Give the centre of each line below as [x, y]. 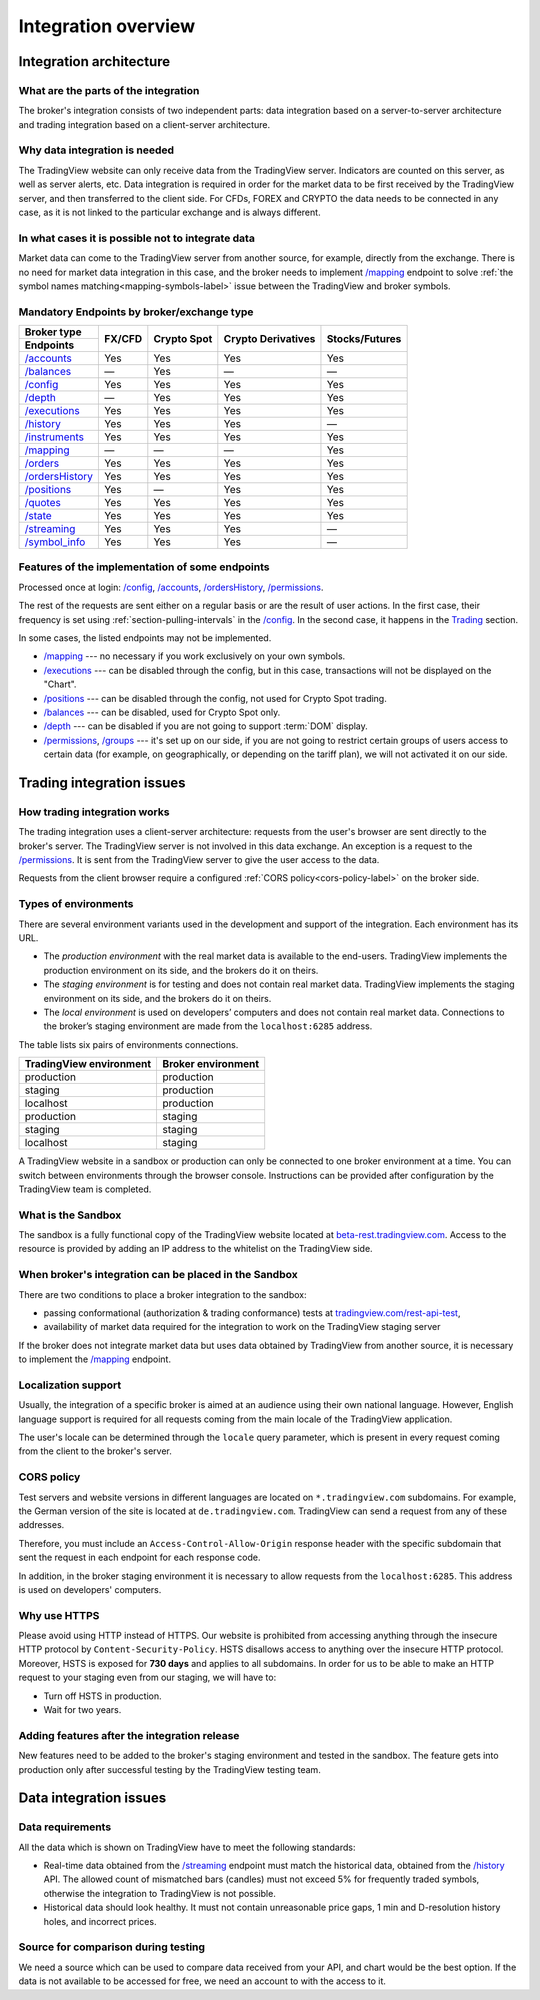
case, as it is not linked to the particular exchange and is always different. [169, 212]
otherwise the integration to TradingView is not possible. [160, 1893]
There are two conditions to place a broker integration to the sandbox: [162, 1294]
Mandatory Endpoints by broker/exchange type [136, 312]
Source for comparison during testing [111, 1947]
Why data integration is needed [96, 150]
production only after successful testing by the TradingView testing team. [170, 1769]
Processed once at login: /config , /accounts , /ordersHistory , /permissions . [171, 587]
